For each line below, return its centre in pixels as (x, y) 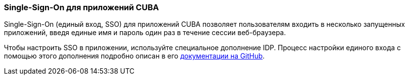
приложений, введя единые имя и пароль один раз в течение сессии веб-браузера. (145, 33)
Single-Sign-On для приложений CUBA (81, 7)
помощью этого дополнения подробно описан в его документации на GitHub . (134, 56)
